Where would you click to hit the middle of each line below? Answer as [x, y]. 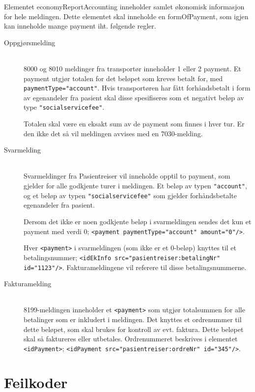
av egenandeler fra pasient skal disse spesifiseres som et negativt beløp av [134, 97]
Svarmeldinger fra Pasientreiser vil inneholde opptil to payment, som [127, 176]
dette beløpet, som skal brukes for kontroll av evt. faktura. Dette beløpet [134, 329]
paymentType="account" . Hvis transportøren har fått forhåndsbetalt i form [137, 88]
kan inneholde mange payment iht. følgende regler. [80, 26]
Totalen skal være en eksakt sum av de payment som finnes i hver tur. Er [134, 124]
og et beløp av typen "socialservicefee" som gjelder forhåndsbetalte [130, 195]
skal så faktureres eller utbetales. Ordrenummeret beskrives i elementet [131, 339]
